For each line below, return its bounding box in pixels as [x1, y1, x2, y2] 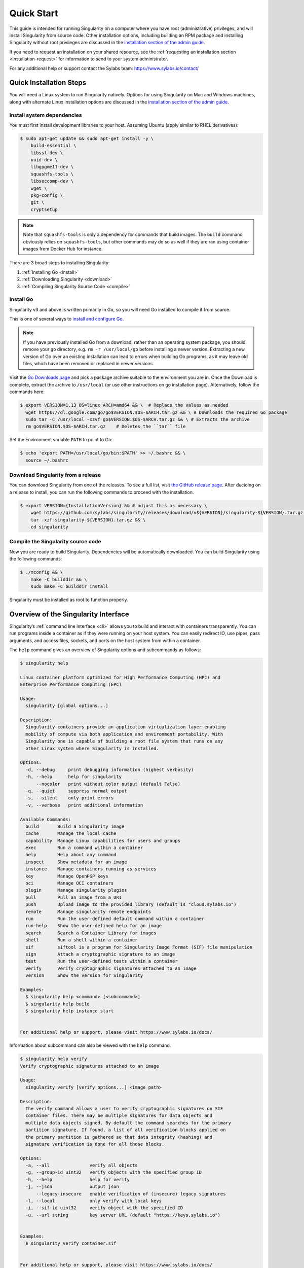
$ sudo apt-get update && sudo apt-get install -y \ [20, 135, 154, 142]
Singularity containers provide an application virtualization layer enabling [25, 724, 226, 730]
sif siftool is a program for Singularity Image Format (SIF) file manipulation [25, 944, 253, 950]
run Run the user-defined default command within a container [25, 916, 205, 922]
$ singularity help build [25, 1001, 90, 1007]
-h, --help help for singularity [25, 774, 122, 780]
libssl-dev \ [30, 150, 63, 156]
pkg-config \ [30, 193, 63, 198]
